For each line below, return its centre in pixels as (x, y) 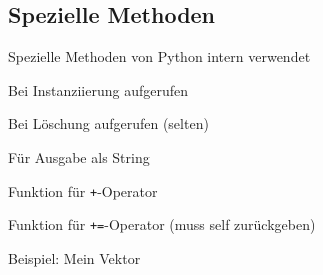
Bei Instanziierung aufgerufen (98, 89)
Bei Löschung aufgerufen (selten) (108, 123)
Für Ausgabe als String (79, 156)
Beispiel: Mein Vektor (74, 257)
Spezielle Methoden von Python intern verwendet (159, 56)
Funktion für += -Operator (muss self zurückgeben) (162, 224)
